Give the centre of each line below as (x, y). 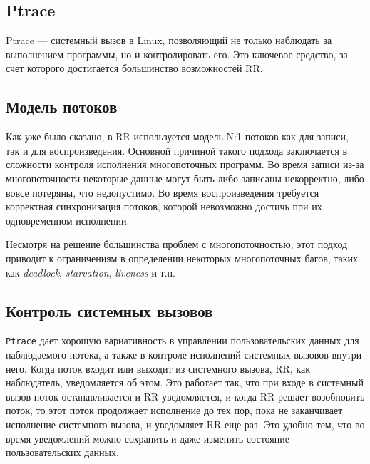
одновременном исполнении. (68, 220)
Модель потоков (62, 107)
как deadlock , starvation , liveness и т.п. (91, 272)
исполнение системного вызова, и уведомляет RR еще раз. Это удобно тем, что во (185, 424)
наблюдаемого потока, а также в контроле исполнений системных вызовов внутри (184, 354)
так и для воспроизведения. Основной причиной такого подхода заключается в (177, 150)
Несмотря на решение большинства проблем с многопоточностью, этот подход (177, 244)
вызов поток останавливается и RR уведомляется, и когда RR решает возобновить (185, 396)
